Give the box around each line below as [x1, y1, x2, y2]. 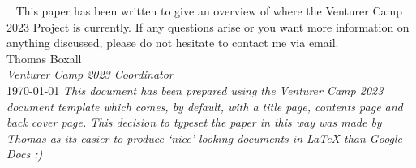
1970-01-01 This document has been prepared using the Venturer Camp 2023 [6, 81, 384, 98]
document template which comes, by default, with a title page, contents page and [6, 97, 403, 114]
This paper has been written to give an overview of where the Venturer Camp [15, 2, 403, 19]
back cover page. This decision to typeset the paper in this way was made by [6, 114, 382, 131]
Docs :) [6, 145, 43, 162]
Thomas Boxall [6, 50, 82, 67]
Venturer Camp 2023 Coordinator [6, 66, 174, 83]
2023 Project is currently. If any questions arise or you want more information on [6, 18, 410, 35]
